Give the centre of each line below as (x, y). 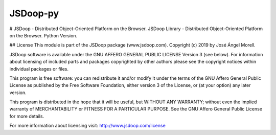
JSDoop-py (34, 13)
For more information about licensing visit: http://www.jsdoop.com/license (87, 126)
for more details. (27, 116)
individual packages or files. (39, 69)
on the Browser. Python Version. (43, 35)
